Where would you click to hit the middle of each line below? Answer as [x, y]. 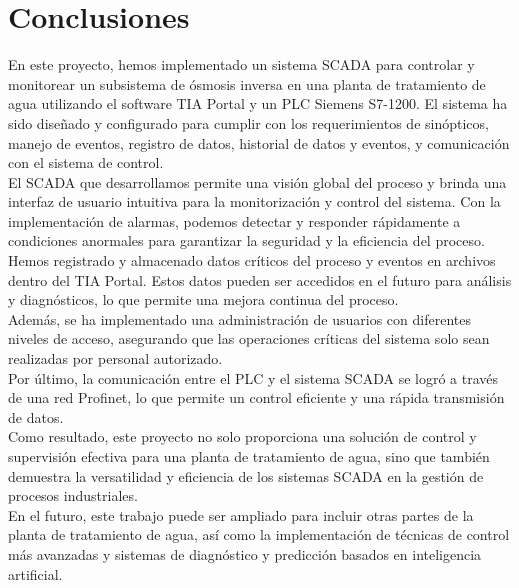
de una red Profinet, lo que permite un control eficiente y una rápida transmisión [256, 397]
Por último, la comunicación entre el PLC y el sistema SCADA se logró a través [253, 377]
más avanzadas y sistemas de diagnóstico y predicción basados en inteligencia [245, 553]
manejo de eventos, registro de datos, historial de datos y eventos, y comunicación [259, 142]
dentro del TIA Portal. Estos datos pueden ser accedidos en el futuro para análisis [260, 279]
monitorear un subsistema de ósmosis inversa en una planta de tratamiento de [247, 83]
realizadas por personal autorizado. [115, 358]
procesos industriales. [73, 495]
